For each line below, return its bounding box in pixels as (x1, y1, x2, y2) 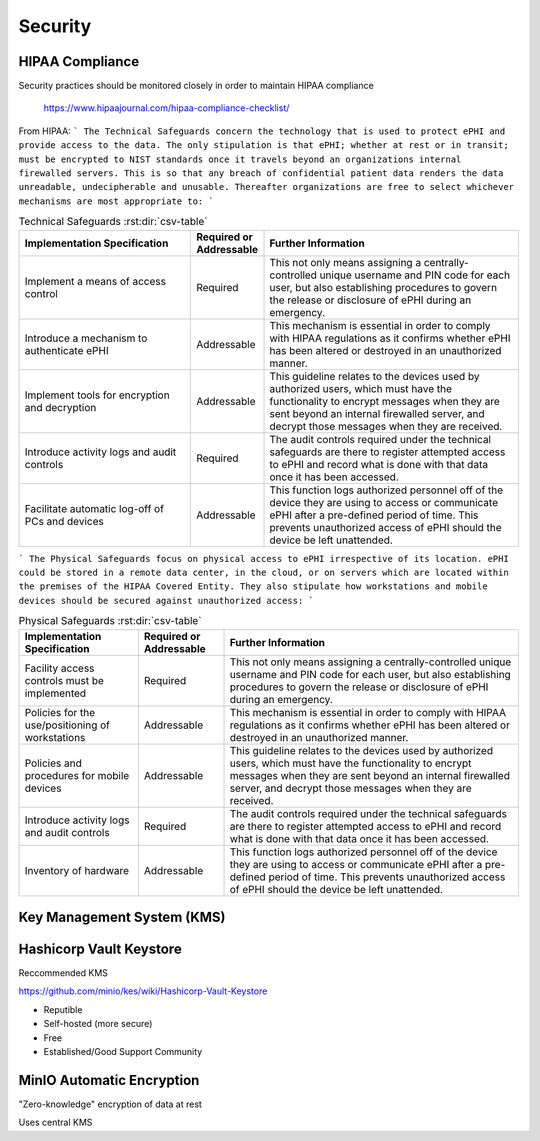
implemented (24, 686, 87, 700)
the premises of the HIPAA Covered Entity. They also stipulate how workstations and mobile (18, 581, 489, 592)
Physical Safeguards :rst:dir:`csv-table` (18, 614, 202, 628)
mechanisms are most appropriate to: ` (18, 195, 214, 207)
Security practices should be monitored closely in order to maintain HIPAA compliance (18, 80, 374, 92)
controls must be (24, 673, 105, 687)
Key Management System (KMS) (18, 908, 226, 925)
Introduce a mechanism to (24, 331, 148, 345)
